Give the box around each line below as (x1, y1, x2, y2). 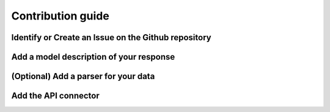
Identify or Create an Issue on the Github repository (11, 32, 211, 43)
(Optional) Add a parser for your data (11, 71, 155, 82)
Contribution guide (11, 9, 109, 23)
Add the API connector (11, 91, 100, 101)
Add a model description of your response (11, 52, 175, 62)
